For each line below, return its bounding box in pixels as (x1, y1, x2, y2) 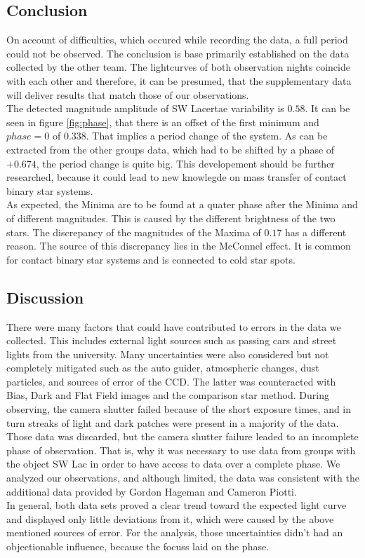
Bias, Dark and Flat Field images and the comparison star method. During (6, 388, 329, 402)
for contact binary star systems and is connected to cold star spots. (6, 252, 296, 266)
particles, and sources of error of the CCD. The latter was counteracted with (6, 374, 336, 388)
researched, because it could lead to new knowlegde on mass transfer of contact (6, 170, 347, 184)
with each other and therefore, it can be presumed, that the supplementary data (6, 73, 352, 88)
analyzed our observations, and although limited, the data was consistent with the (6, 470, 359, 485)
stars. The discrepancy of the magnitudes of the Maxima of (6, 224, 261, 239)
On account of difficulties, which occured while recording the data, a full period (6, 32, 348, 47)
